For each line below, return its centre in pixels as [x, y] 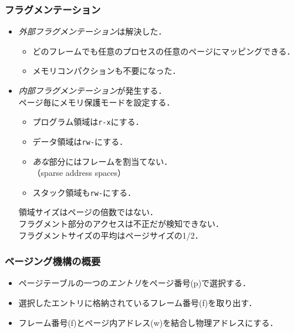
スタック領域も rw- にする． [84, 192]
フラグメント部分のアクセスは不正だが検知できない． [121, 223]
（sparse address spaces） [79, 173]
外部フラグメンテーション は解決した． [92, 31]
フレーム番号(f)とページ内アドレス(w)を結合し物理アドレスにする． [148, 322]
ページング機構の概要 [53, 261]
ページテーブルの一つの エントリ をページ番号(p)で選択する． [135, 283]
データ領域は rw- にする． [80, 141]
